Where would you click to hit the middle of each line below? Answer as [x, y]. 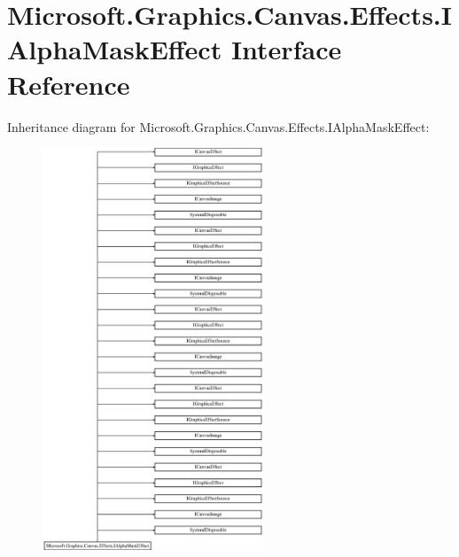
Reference [69, 84]
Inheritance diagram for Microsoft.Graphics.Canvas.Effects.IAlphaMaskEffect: [218, 126]
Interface [286, 49]
